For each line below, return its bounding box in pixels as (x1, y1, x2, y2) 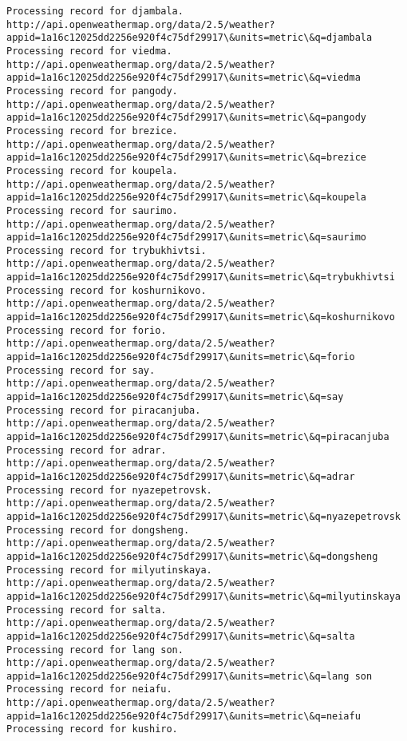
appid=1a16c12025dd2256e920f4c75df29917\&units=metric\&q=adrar (6, 470, 355, 482)
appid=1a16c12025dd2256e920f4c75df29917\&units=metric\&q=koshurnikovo (6, 311, 395, 323)
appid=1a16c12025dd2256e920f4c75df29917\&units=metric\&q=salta (6, 630, 355, 642)
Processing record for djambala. (6, 6, 184, 17)
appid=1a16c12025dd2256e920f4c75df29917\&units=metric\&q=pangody (6, 112, 367, 124)
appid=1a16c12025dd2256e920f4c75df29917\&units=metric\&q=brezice (6, 152, 367, 164)
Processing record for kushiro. (6, 723, 178, 735)
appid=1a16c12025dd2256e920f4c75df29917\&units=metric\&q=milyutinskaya (6, 590, 401, 602)
